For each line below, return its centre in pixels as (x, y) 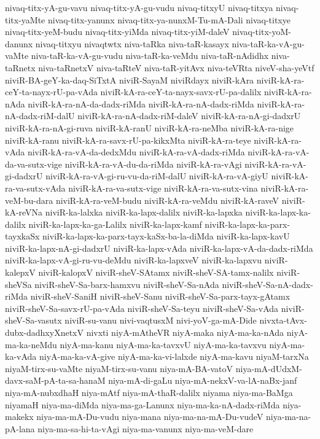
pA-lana (20, 428)
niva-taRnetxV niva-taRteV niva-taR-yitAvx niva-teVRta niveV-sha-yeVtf (176, 67)
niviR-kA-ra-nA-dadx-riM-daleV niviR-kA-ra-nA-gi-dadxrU (189, 116)
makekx (19, 417)
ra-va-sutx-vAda (35, 188)
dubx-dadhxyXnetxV (44, 332)
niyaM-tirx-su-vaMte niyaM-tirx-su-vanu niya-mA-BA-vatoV (119, 368)
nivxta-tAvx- (283, 320)
